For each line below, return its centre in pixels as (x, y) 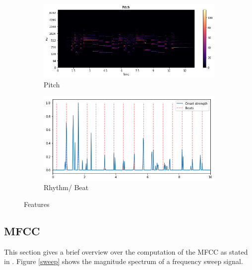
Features (37, 204)
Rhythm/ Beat (66, 187)
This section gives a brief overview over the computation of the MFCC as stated (126, 251)
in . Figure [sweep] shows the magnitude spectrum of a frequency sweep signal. (124, 261)
